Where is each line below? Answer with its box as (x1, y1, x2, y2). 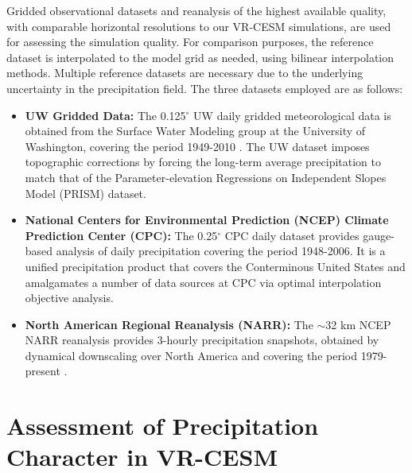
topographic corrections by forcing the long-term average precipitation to (25, 153, 381, 170)
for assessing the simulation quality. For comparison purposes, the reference (6, 33, 374, 50)
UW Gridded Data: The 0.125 (25, 107, 186, 123)
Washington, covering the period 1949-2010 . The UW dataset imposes (25, 138, 370, 154)
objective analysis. (25, 289, 114, 306)
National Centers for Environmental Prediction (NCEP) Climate (25, 211, 389, 228)
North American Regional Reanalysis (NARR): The (25, 316, 313, 332)
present (25, 363, 60, 379)
